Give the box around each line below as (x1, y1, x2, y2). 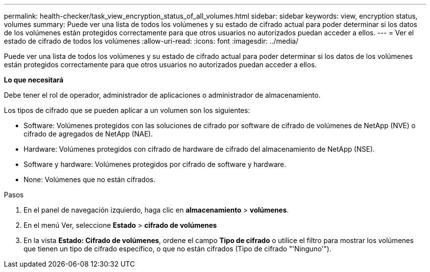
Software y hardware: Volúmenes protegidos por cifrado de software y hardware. (24, 160, 286, 168)
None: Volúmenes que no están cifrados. (24, 175, 156, 184)
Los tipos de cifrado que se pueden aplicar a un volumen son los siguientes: (4, 106, 250, 114)
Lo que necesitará (4, 76, 64, 84)
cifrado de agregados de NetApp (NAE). (24, 130, 153, 138)
